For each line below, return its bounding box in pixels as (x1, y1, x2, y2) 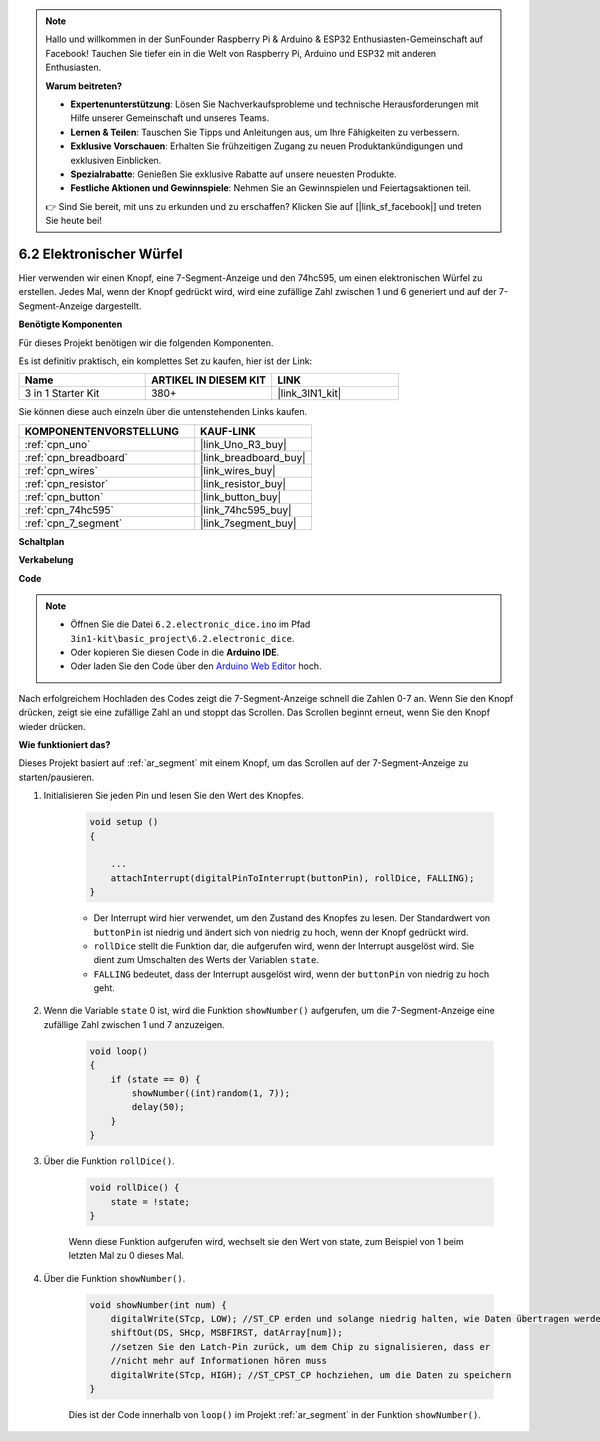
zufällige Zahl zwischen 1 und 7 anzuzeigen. (43, 1018, 225, 1030)
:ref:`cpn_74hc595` (24, 503, 114, 517)
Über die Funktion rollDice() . (43, 1155, 175, 1167)
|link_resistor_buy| (200, 476, 287, 490)
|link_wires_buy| (200, 463, 276, 477)
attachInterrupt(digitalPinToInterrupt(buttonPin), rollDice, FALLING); (110, 872, 475, 884)
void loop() (89, 1045, 149, 1057)
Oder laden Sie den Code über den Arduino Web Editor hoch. (70, 660, 322, 672)
